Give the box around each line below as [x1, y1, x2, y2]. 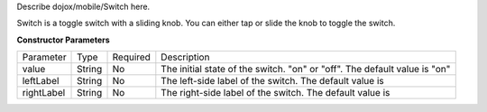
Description [161, 51, 210, 63]
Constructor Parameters [16, 34, 110, 45]
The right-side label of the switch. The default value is [161, 87, 391, 99]
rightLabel [22, 87, 66, 99]
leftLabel [22, 75, 60, 88]
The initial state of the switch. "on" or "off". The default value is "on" [161, 63, 451, 76]
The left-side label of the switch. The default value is [161, 75, 384, 88]
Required [112, 51, 151, 63]
